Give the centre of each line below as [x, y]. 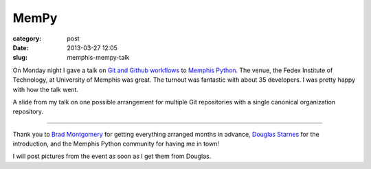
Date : [21, 47]
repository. [28, 112]
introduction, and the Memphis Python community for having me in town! [116, 144]
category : [27, 38]
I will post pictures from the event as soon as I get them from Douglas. [112, 156]
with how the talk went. [46, 89]
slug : [20, 58]
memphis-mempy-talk [98, 58]
